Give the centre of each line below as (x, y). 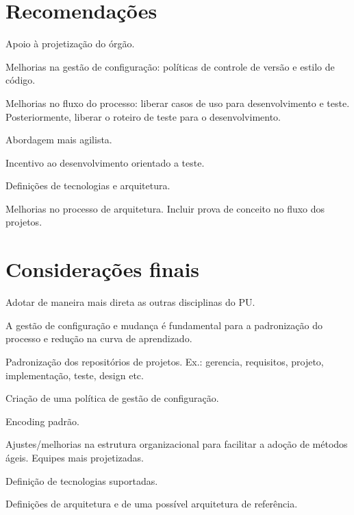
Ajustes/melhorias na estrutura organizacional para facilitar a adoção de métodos (177, 444)
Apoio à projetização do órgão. (70, 44)
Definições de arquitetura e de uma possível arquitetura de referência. (152, 504)
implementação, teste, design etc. (75, 375)
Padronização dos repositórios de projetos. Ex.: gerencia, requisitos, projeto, (165, 361)
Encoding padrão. (42, 421)
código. (21, 80)
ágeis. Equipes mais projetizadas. (75, 457)
